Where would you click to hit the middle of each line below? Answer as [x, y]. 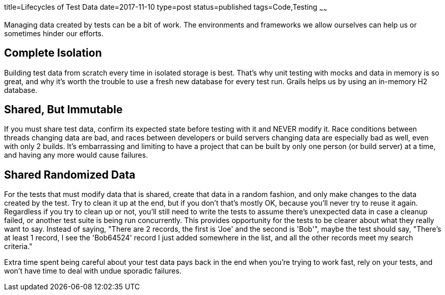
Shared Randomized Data [70, 175]
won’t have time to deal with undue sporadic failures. [93, 271]
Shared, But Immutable [63, 110]
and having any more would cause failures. [76, 155]
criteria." [18, 247]
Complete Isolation [53, 53]
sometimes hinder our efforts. [54, 33]
